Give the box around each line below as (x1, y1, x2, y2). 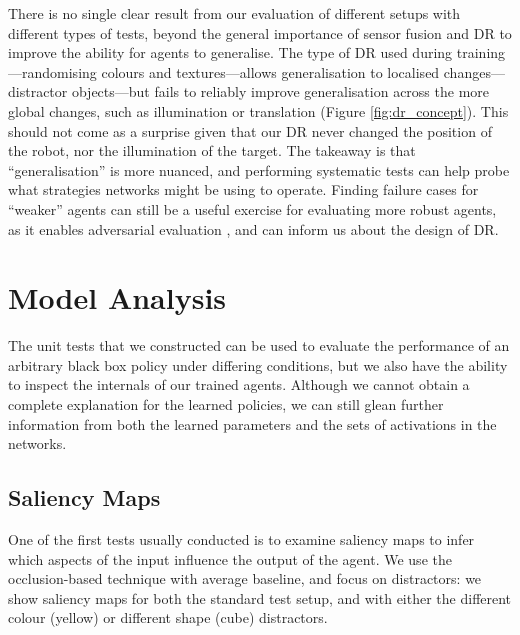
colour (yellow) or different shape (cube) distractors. (8, 607, 328, 628)
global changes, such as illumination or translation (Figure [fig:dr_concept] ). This (8, 100, 509, 121)
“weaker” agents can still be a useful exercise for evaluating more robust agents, (8, 198, 497, 219)
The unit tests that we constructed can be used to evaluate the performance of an (8, 335, 510, 356)
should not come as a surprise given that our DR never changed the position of (8, 120, 492, 141)
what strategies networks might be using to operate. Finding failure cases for (8, 179, 479, 200)
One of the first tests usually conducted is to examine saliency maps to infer (8, 529, 475, 550)
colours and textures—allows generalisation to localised (101, 61, 440, 82)
